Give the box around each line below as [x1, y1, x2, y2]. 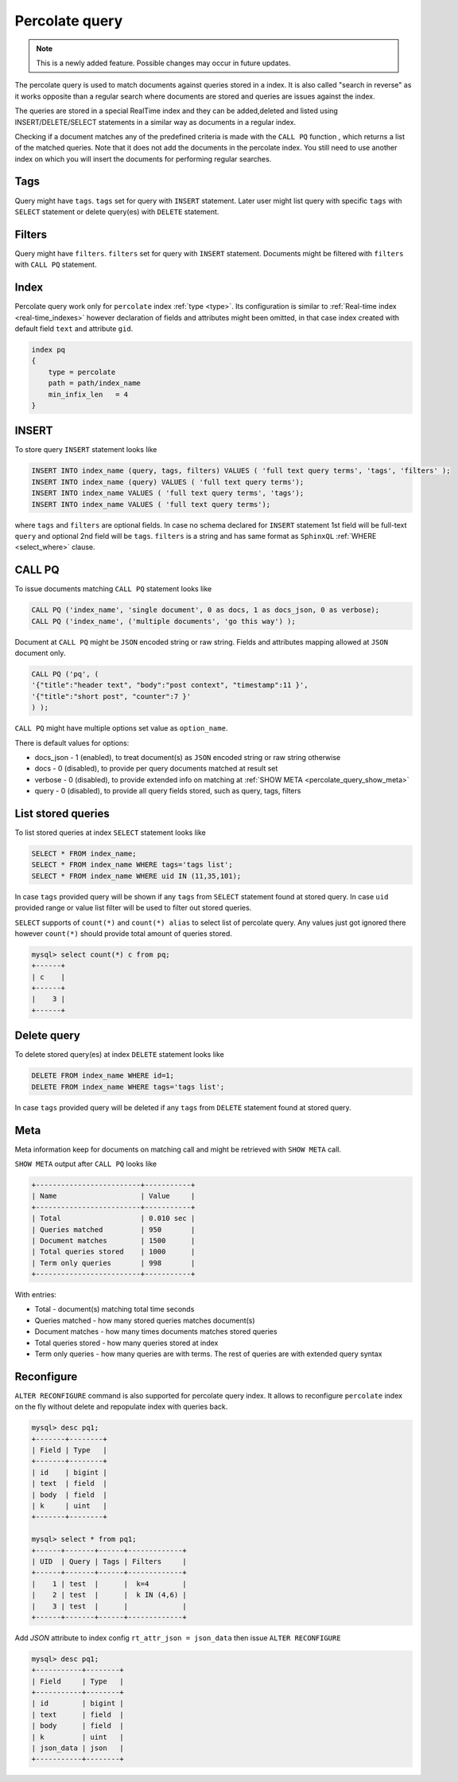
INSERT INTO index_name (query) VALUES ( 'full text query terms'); [31, 478, 305, 486]
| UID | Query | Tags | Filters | [31, 1557, 187, 1566]
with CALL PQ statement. [14, 259, 97, 270]
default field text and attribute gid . [14, 323, 134, 333]
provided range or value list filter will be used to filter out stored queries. [14, 903, 252, 913]
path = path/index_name [48, 379, 141, 388]
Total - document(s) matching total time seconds [34, 1304, 195, 1314]
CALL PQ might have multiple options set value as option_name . [14, 723, 228, 733]
